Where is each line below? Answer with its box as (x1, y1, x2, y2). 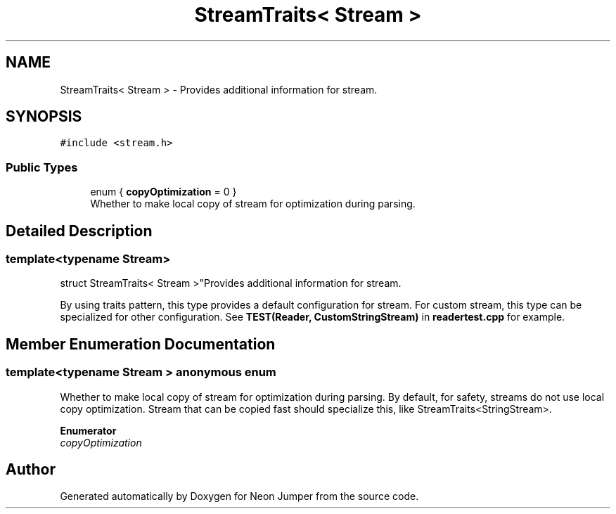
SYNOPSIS (6, 108, 82, 126)
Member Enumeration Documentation (6, 335, 276, 353)
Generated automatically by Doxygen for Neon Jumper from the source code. (60, 490, 419, 503)
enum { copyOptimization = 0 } (90, 186, 237, 198)
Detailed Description (6, 221, 153, 240)
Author (6, 461, 56, 479)
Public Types (6, 160, 78, 174)
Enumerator (60, 424, 117, 437)
